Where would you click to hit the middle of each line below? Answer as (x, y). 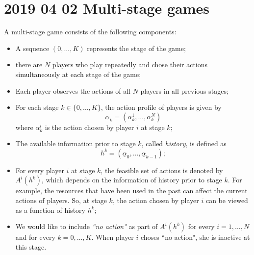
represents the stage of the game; (136, 48)
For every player (40, 170)
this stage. (31, 246)
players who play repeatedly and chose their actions (130, 64)
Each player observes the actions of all (73, 90)
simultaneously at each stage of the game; (78, 74)
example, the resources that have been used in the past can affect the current (131, 191)
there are (29, 64)
